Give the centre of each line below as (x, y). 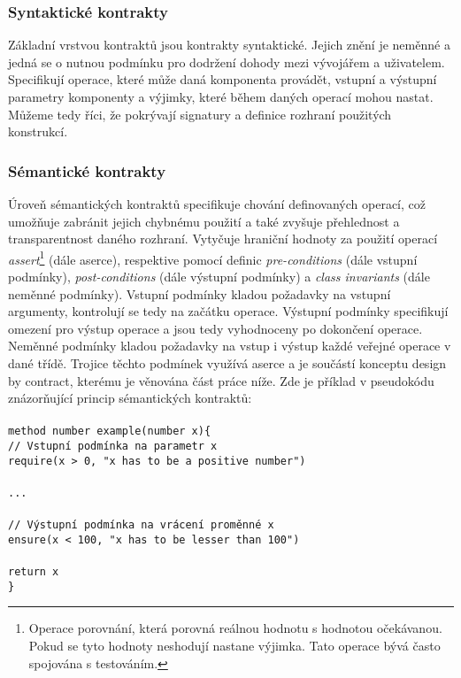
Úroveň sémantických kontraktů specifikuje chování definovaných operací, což (217, 204)
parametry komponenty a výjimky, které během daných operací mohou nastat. (221, 96)
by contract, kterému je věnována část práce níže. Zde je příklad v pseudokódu (221, 380)
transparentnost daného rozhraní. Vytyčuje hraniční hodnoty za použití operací (223, 239)
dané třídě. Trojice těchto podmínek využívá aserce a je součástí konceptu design (227, 363)
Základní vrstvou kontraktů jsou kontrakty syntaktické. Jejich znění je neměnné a (229, 45)
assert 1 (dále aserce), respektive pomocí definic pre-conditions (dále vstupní (213, 258)
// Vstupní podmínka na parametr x (113, 447)
